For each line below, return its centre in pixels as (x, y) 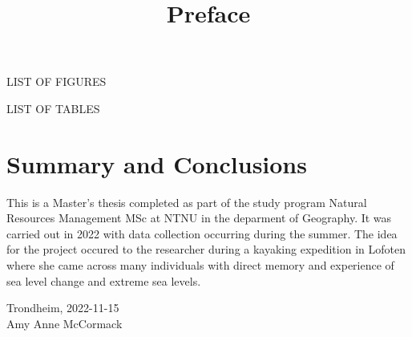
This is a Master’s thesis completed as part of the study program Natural (187, 202)
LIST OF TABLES (53, 108)
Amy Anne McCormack (65, 323)
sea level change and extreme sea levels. (104, 280)
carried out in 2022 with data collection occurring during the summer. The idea (202, 233)
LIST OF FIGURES (57, 81)
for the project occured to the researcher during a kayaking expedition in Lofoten (206, 249)
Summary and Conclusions (157, 163)
